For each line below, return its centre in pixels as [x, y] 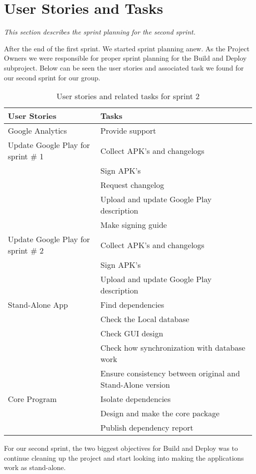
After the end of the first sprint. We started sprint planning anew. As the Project [127, 48]
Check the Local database [145, 319]
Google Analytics [37, 131]
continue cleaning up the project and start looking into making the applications [124, 457]
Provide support [128, 131]
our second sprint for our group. [52, 77]
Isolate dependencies [136, 399]
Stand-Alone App [38, 305]
